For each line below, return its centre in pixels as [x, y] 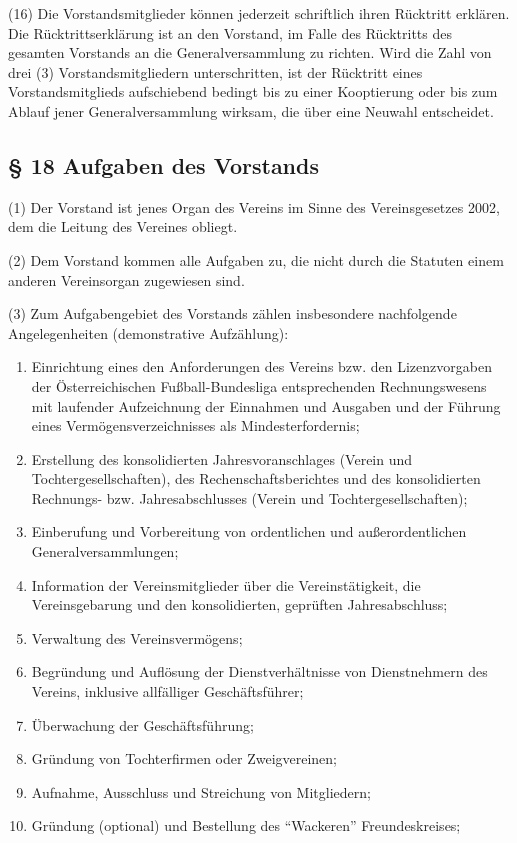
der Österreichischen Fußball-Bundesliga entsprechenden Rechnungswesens [259, 385]
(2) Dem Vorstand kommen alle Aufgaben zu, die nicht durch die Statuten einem [256, 259]
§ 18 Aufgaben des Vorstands [163, 164]
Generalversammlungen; [105, 551]
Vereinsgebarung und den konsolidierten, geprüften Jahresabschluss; [239, 604]
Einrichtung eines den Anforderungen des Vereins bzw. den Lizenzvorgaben [261, 366]
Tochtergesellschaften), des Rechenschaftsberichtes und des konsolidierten [256, 478]
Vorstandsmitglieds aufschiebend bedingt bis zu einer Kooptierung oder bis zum [253, 91]
